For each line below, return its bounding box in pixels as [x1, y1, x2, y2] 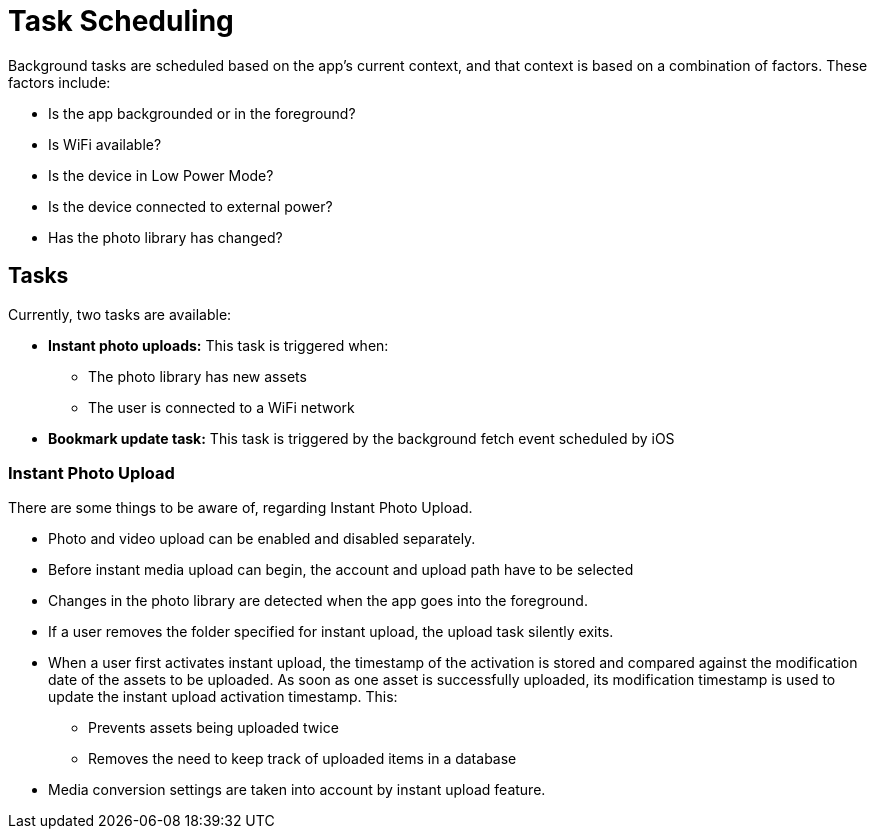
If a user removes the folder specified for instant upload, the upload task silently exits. [48, 623, 614, 641]
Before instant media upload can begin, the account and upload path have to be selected [48, 561, 634, 579]
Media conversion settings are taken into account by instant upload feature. [48, 781, 546, 799]
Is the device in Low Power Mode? [48, 166, 274, 184]
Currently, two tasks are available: [8, 305, 232, 323]
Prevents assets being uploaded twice [88, 719, 339, 737]
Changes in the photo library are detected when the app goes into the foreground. [48, 592, 588, 610]
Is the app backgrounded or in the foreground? [48, 104, 356, 122]
